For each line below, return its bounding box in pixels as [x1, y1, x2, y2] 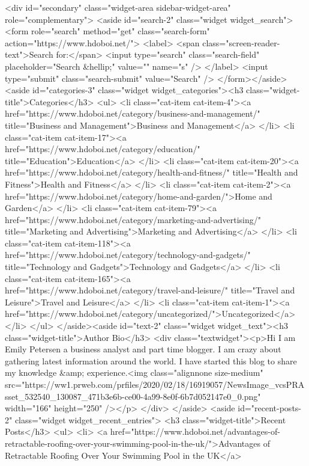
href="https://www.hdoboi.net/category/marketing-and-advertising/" [5, 213, 261, 225]
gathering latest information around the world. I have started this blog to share [5, 354, 297, 367]
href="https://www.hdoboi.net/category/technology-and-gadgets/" [5, 248, 251, 261]
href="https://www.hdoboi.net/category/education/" [5, 143, 200, 155]
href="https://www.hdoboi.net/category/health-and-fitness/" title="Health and [5, 166, 298, 179]
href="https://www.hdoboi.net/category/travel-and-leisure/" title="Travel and [5, 284, 295, 296]
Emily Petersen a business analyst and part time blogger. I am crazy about [5, 343, 281, 355]
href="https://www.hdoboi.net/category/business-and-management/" [5, 107, 260, 120]
